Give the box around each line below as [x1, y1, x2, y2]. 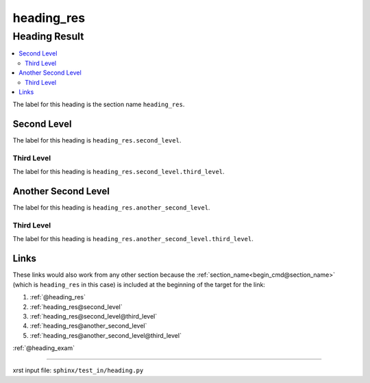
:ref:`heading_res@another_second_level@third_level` [29, 331, 182, 339]
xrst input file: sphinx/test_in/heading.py [12, 367, 144, 375]
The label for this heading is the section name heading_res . [12, 100, 185, 109]
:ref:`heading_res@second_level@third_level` [29, 312, 158, 320]
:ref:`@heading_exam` [12, 344, 75, 352]
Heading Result [12, 30, 84, 42]
